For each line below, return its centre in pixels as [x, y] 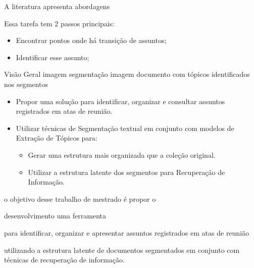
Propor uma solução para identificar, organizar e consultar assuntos [120, 101]
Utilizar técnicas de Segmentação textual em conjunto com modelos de [125, 128]
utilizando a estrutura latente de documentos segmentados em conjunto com [122, 250]
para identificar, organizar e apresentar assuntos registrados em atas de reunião [127, 232]
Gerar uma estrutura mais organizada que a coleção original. [122, 154]
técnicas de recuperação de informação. [64, 260]
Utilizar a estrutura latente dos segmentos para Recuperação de [126, 172]
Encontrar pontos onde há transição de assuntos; [91, 40]
